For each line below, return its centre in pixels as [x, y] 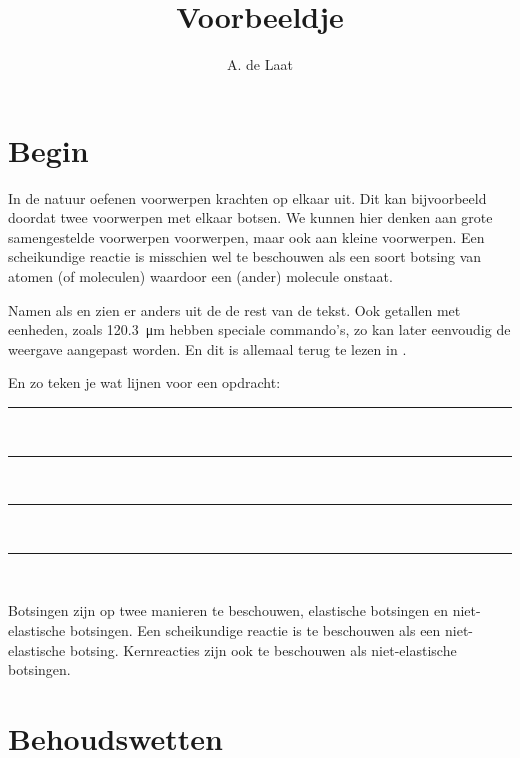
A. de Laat [260, 64]
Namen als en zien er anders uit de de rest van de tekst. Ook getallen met [234, 309]
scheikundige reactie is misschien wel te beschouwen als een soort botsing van [245, 256]
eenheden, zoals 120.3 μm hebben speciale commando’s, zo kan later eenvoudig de [259, 329]
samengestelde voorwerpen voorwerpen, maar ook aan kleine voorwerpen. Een [246, 236]
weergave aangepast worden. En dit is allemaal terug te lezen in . [207, 348]
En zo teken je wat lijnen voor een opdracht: [144, 382]
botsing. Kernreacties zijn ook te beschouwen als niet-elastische [263, 649]
